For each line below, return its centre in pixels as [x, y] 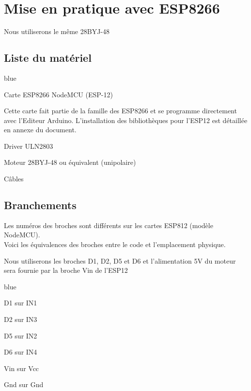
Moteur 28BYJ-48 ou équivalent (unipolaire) [70, 162]
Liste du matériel [48, 58]
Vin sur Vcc [22, 368]
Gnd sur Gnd [24, 384]
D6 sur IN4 [21, 352]
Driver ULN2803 [29, 146]
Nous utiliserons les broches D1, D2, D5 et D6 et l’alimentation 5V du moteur [120, 260]
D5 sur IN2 [21, 335]
